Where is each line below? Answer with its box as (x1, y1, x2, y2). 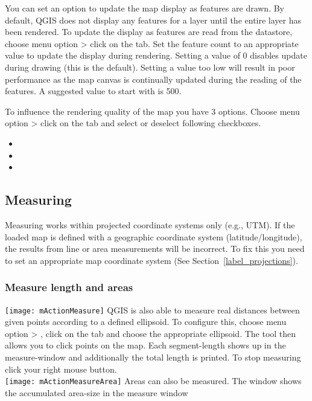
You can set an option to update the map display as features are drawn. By (5, 2, 285, 14)
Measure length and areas (5, 280, 133, 295)
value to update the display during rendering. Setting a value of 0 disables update (5, 49, 307, 62)
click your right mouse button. (5, 362, 117, 375)
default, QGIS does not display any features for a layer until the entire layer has (5, 13, 302, 26)
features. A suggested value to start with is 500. (5, 85, 182, 97)
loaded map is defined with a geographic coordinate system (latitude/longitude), (5, 230, 302, 243)
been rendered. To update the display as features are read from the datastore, (5, 25, 293, 38)
